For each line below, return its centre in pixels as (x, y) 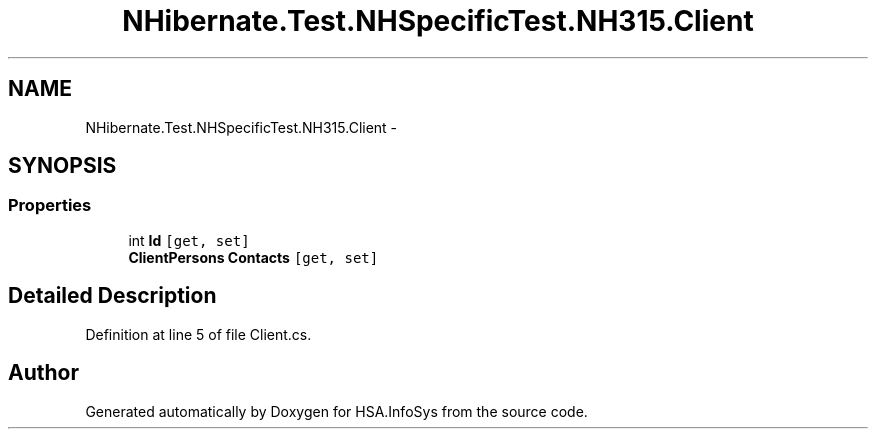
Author (43, 373)
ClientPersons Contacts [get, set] (253, 257)
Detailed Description (112, 296)
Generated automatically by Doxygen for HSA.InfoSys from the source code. (336, 411)
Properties (50, 205)
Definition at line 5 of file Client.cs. (198, 334)
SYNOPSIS (62, 166)
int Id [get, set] (189, 240)
